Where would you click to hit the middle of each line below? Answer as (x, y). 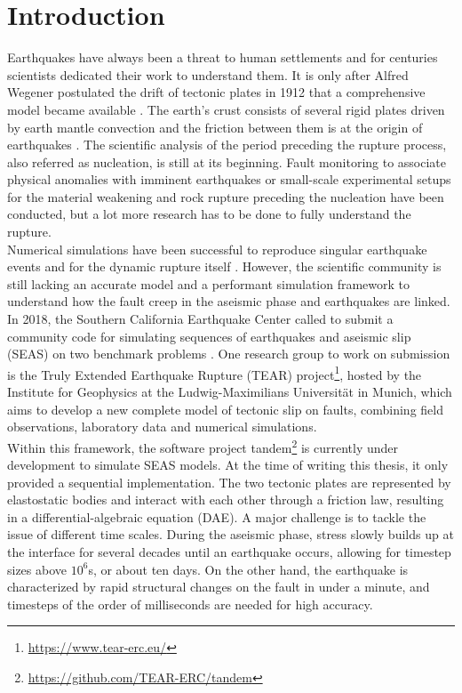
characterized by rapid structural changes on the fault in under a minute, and (219, 587)
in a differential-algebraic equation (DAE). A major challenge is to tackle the (217, 516)
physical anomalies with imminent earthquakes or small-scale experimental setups (229, 179)
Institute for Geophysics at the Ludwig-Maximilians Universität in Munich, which (230, 392)
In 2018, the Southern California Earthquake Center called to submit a (200, 319)
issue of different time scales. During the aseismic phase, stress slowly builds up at (231, 534)
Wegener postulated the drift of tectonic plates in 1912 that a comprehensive (216, 92)
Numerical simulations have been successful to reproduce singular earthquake (217, 249)
